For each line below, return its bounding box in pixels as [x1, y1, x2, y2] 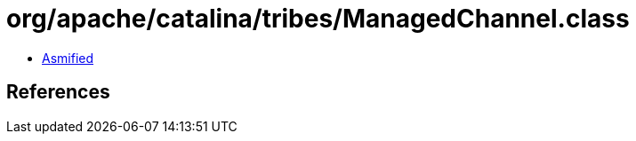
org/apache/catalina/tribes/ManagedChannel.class [6, 4, 630, 34]
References [6, 81, 110, 104]
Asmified [42, 50, 94, 66]
